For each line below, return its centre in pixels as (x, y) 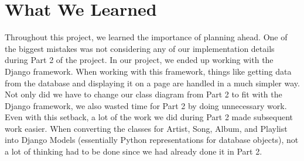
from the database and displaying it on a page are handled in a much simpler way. (152, 83)
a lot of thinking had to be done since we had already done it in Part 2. (134, 151)
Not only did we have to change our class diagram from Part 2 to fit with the (144, 94)
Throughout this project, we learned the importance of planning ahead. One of (146, 37)
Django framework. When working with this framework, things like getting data (148, 71)
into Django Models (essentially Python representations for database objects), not (152, 140)
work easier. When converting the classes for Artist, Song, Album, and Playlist (146, 128)
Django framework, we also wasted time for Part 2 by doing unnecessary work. (146, 105)
